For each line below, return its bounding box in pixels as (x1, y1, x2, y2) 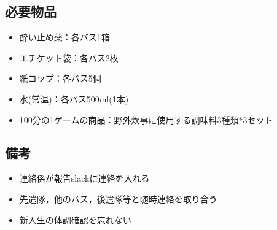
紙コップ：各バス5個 (19, 72, 101, 85)
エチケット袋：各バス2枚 (19, 51, 119, 64)
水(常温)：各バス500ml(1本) (19, 92, 129, 105)
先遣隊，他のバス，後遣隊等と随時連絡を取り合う (19, 192, 217, 205)
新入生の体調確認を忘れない (19, 213, 131, 226)
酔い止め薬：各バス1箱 (19, 31, 110, 44)
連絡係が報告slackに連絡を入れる (19, 172, 150, 185)
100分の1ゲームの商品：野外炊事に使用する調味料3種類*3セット (19, 113, 273, 126)
